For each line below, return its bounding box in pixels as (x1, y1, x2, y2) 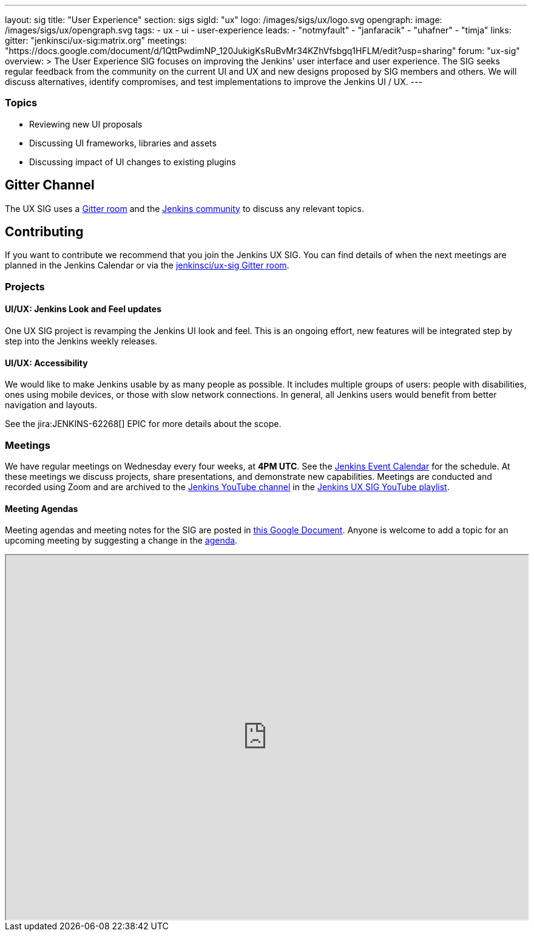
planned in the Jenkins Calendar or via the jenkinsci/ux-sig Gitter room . (5, 260, 289, 271)
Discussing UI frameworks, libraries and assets (29, 137, 217, 148)
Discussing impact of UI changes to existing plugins (29, 156, 236, 167)
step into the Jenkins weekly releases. (5, 336, 158, 347)
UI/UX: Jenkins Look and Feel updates (5, 304, 161, 315)
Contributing (5, 224, 84, 240)
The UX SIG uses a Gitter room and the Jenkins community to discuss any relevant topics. (5, 203, 364, 214)
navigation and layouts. (5, 400, 98, 411)
